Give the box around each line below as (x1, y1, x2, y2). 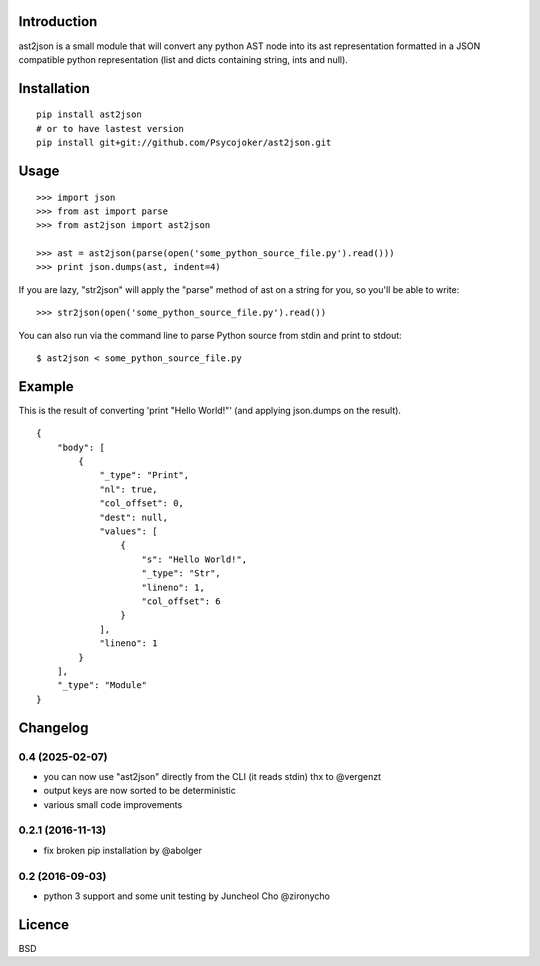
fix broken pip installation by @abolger (43, 844, 203, 856)
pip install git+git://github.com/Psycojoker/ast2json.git (36, 137, 332, 149)
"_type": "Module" (56, 680, 148, 691)
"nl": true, (99, 483, 158, 495)
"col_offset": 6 (141, 596, 222, 607)
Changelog (18, 719, 89, 736)
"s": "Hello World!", (141, 553, 248, 565)
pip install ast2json (36, 109, 142, 120)
